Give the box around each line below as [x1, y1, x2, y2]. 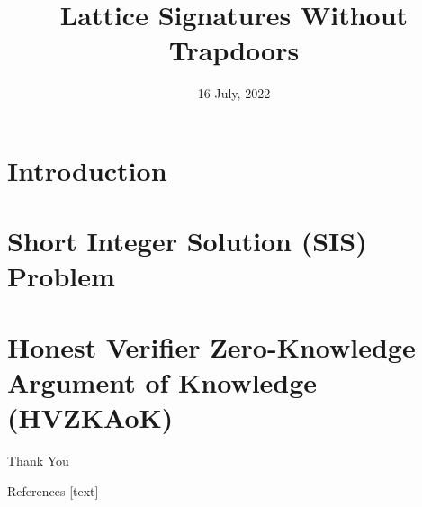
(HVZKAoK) [7, 399, 174, 436]
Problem [7, 258, 115, 294]
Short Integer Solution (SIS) [7, 222, 367, 259]
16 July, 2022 [197, 84, 271, 103]
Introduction [7, 151, 167, 188]
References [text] [7, 481, 99, 500]
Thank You [7, 451, 69, 470]
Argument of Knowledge [7, 364, 318, 401]
